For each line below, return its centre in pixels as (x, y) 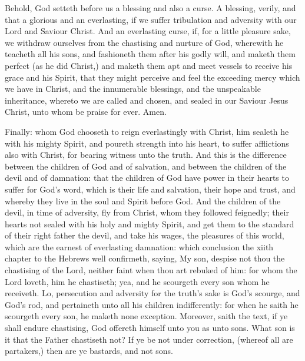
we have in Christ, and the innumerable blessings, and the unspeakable (133, 89)
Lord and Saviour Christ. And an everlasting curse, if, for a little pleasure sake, (148, 31)
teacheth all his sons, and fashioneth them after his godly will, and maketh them (150, 54)
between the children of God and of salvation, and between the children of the (146, 166)
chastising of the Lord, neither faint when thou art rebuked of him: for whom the (151, 270)
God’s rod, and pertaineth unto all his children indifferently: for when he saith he (152, 304)
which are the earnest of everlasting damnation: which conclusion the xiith (139, 246)
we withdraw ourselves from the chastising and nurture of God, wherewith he (144, 42)
